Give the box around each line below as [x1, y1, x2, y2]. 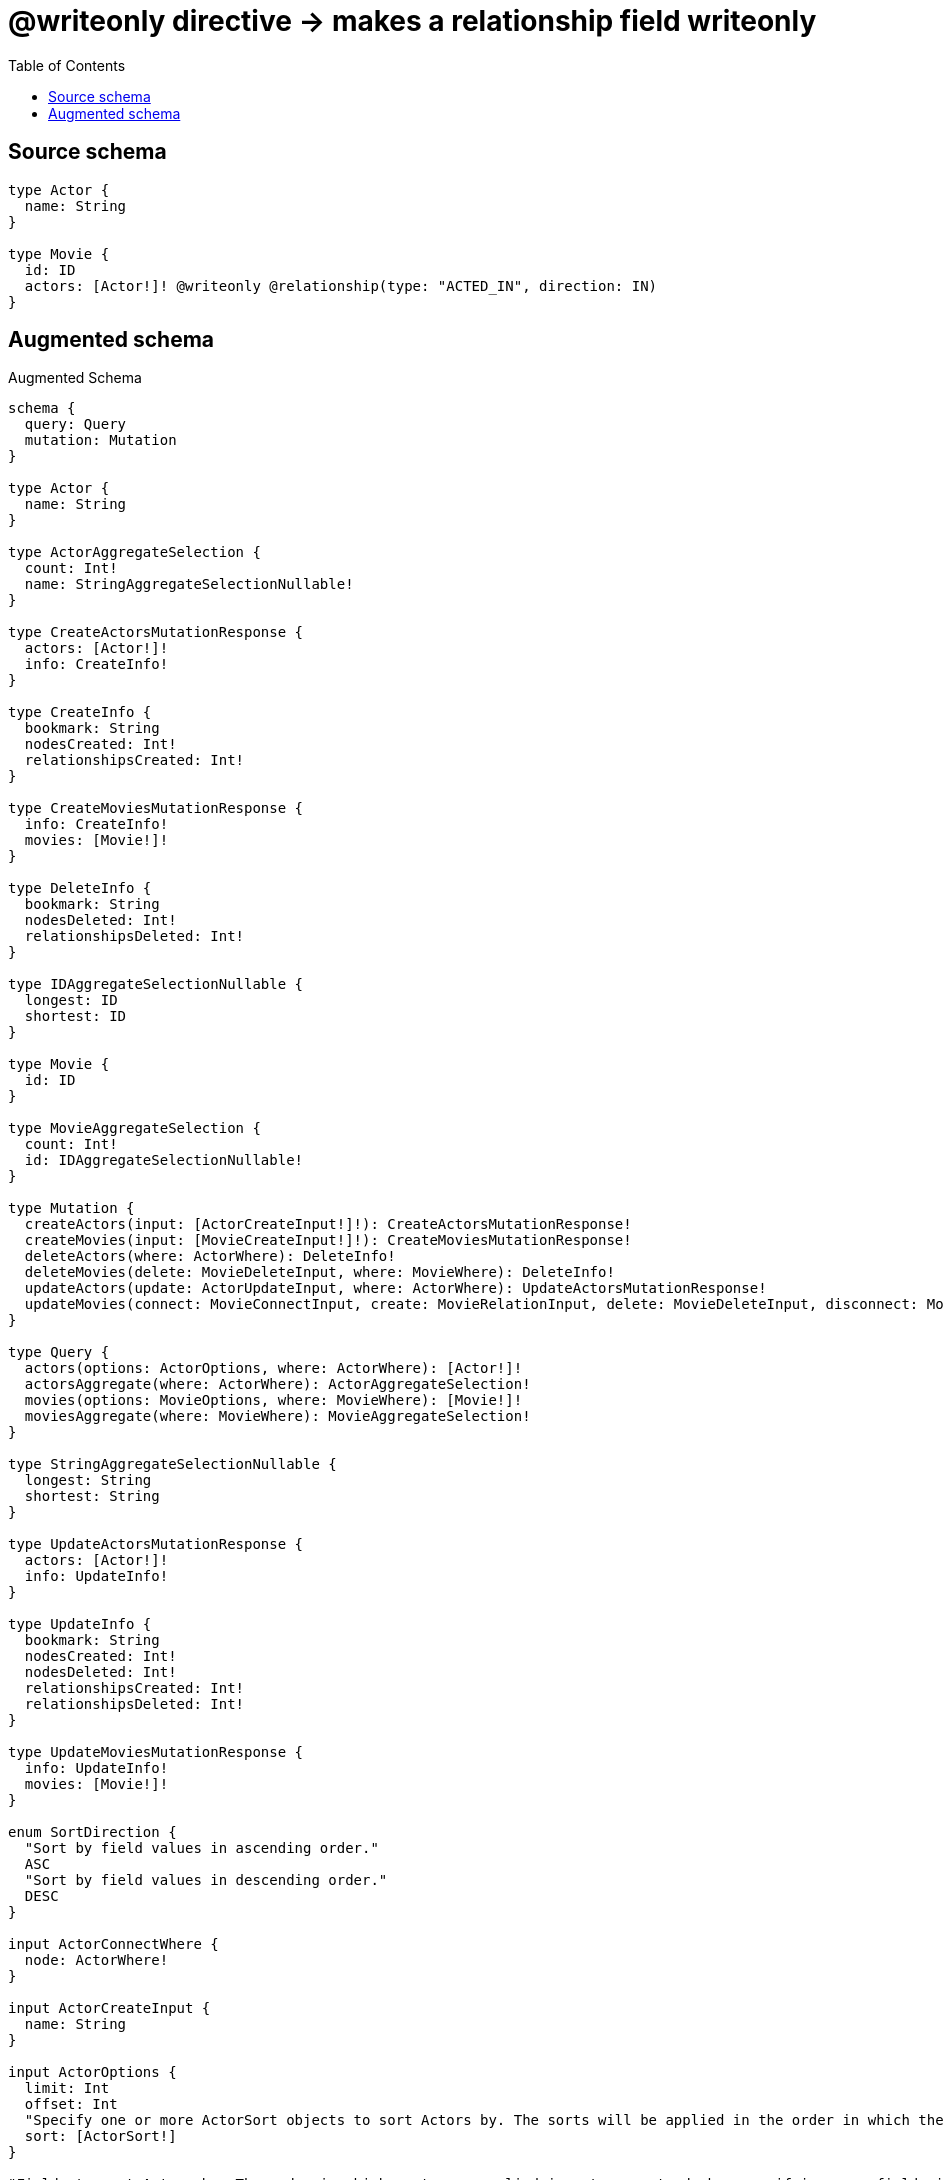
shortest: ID [24, 1008, 127, 1025]
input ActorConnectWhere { [8, 1936, 219, 1953]
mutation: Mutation [24, 432, 177, 449]
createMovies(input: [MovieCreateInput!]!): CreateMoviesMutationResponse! [24, 1232, 632, 1249]
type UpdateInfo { [8, 1616, 152, 1633]
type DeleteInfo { [8, 880, 152, 897]
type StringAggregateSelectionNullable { [8, 1456, 337, 1473]
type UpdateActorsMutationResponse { [8, 1536, 304, 1553]
